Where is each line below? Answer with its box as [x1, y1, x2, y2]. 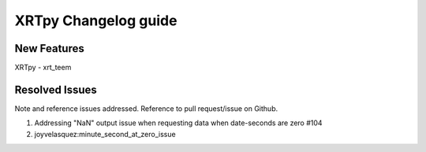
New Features [14, 42, 84, 55]
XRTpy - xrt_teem [14, 63, 72, 72]
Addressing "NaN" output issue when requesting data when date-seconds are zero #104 [34, 118, 323, 128]
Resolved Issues [14, 83, 98, 96]
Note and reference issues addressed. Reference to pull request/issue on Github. [14, 103, 278, 113]
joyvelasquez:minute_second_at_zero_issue [34, 129, 177, 139]
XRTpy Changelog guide [14, 12, 177, 29]
